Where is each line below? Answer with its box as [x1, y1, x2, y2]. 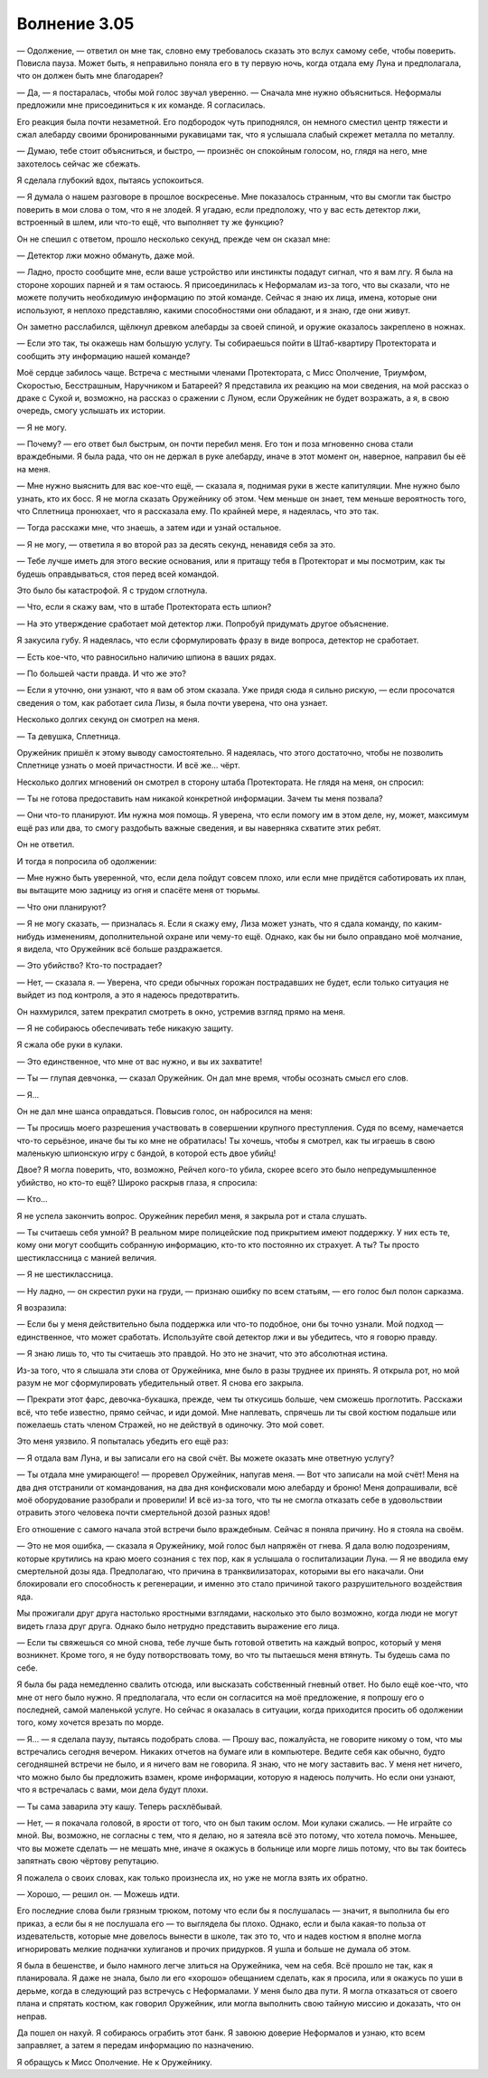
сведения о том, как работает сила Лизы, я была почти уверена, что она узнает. [16, 697, 328, 708]
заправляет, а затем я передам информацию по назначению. [16, 2040, 255, 2051]
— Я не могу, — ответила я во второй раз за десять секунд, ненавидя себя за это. [16, 539, 336, 549]
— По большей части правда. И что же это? [16, 668, 187, 679]
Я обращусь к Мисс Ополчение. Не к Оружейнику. [16, 2056, 212, 2067]
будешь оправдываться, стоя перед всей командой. [16, 568, 220, 579]
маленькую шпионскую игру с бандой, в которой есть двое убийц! [16, 1148, 277, 1158]
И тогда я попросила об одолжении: [16, 855, 157, 866]
